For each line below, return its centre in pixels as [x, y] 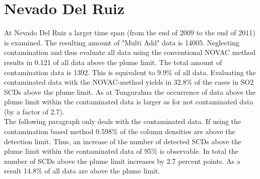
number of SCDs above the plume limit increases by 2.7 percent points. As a [122, 161]
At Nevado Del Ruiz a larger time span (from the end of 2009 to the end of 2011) [130, 33]
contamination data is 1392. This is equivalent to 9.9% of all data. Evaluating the [130, 72]
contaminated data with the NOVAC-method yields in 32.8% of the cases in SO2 [129, 82]
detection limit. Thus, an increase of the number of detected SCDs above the [123, 141]
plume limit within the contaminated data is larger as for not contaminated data [129, 102]
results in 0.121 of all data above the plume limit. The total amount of [113, 62]
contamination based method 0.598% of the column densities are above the [120, 131]
